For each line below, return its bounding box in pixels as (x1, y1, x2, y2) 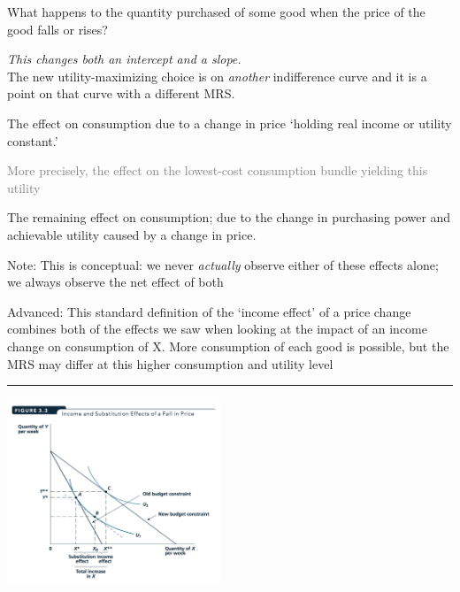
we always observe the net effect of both (7, 273, 224, 291)
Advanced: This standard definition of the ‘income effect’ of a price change (7, 302, 411, 320)
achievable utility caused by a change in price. (7, 225, 257, 243)
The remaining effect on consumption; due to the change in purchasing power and (7, 208, 451, 227)
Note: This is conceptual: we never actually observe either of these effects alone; (7, 255, 439, 273)
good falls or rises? (7, 19, 108, 38)
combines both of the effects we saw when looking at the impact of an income (7, 319, 427, 338)
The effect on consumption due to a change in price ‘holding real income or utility (7, 113, 452, 132)
